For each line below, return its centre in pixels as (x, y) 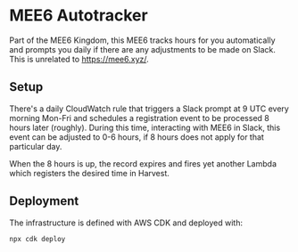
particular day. (36, 146)
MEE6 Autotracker (79, 16)
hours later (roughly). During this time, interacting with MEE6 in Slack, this (145, 127)
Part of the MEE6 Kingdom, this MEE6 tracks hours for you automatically (142, 40)
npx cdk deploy (37, 239)
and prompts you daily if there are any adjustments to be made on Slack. (143, 49)
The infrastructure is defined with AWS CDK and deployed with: (126, 223)
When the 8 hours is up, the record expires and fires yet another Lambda (143, 163)
